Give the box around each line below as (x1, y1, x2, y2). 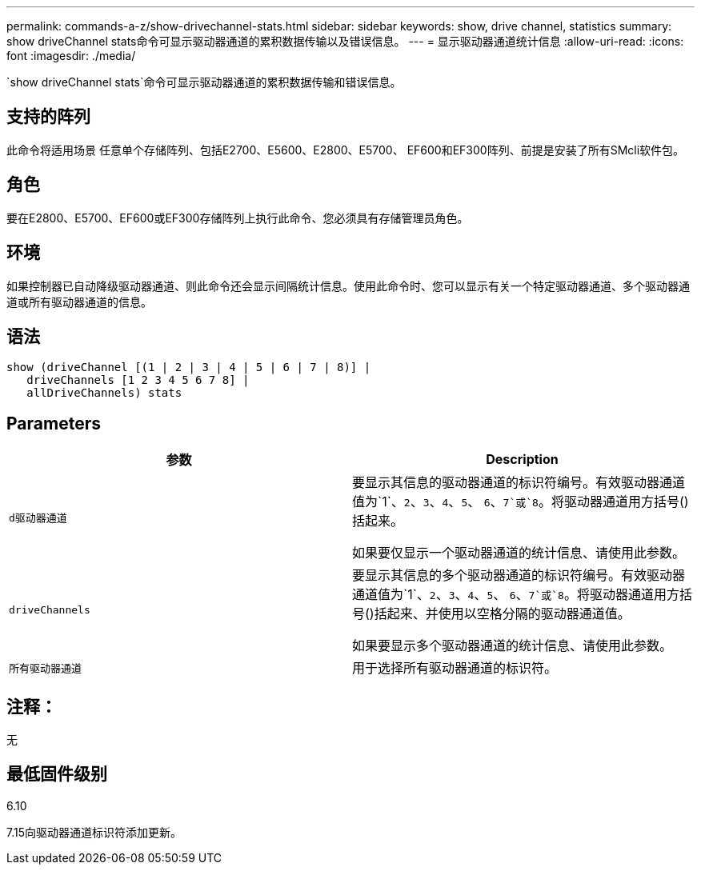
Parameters (6, 413, 101, 434)
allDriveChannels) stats (26, 386, 182, 400)
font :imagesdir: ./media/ (6, 49, 136, 62)
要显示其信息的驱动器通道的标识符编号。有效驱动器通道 (352, 474, 686, 491)
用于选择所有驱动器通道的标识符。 (352, 660, 558, 677)
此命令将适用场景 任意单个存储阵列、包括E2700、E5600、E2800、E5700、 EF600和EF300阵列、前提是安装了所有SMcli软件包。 (6, 142, 685, 157)
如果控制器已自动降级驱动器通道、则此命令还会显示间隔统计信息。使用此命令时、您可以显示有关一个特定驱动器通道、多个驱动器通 (6, 278, 690, 293)
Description (486, 451, 559, 468)
